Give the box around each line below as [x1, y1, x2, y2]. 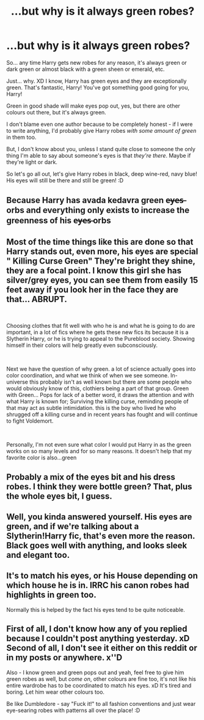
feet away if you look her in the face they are [6, 284, 179, 295]
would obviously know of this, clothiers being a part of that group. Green [6, 385, 189, 392]
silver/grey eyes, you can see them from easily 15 [6, 275, 199, 285]
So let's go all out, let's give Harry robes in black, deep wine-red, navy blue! [6, 170, 197, 177]
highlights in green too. [6, 590, 97, 600]
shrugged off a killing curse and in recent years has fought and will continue [6, 411, 198, 418]
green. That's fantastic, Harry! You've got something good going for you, [6, 84, 189, 91]
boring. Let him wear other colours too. [6, 688, 105, 696]
